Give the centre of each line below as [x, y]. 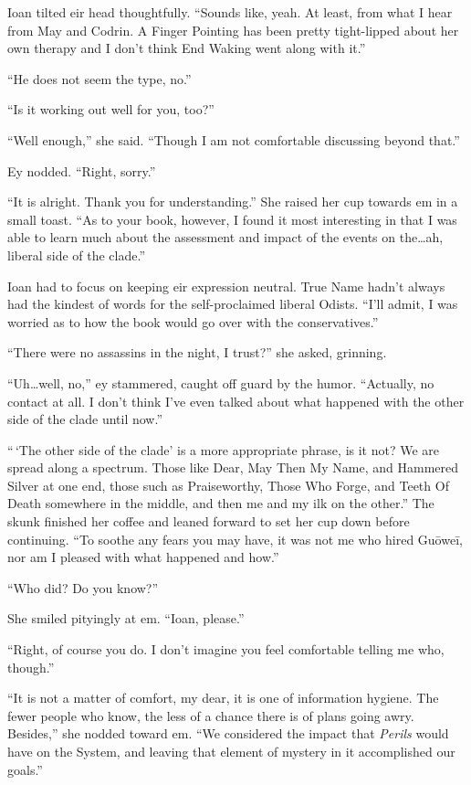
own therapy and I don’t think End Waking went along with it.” [187, 48]
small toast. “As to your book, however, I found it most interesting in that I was [232, 219]
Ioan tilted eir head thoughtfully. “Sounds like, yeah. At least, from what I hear [230, 12]
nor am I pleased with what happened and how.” [143, 557]
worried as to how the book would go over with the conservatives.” [193, 321]
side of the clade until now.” [85, 419]
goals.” [25, 769]
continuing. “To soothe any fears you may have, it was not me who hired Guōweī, [235, 539]
